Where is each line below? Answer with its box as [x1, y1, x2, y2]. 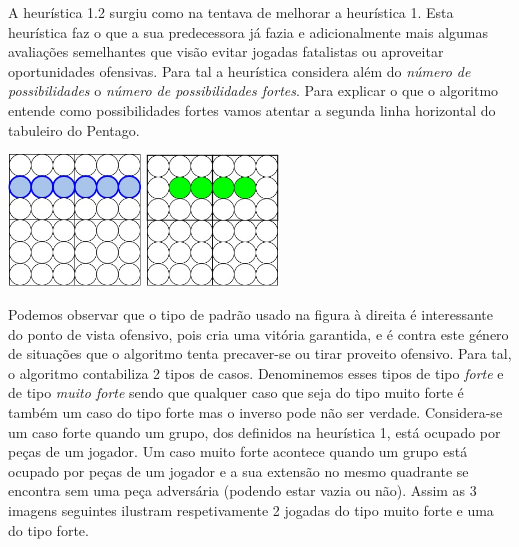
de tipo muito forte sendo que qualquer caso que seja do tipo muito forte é [8, 382, 464, 403]
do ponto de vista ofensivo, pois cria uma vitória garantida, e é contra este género [8, 323, 509, 344]
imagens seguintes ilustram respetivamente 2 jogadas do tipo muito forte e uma [8, 499, 494, 520]
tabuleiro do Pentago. [8, 119, 140, 140]
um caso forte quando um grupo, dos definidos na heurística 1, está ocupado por [8, 421, 501, 442]
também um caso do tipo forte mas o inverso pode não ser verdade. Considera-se [8, 402, 503, 422]
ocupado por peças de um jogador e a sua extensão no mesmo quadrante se [8, 460, 469, 481]
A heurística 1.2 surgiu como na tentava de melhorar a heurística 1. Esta [8, 2, 454, 22]
